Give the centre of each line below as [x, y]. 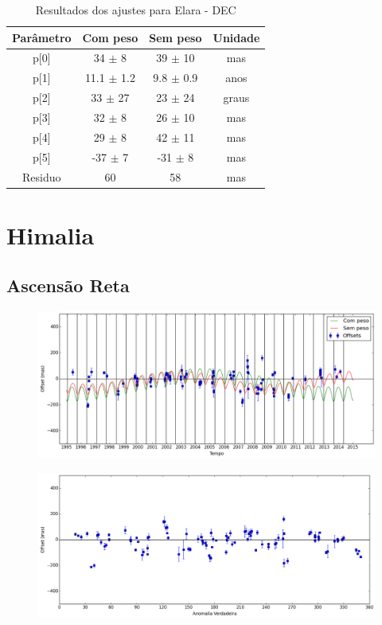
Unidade [236, 37]
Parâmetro [42, 37]
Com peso [110, 37]
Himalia [51, 234]
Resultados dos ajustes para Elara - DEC [136, 10]
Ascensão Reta [68, 285]
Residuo [42, 176]
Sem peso [175, 37]
